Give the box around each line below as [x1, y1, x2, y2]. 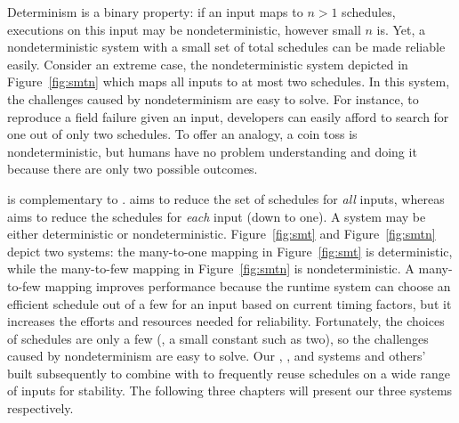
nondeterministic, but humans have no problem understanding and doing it [7, 142, 417, 160]
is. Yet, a [376, 20, 426, 38]
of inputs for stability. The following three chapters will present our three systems [7, 381, 453, 400]
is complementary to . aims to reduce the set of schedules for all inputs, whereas [7, 189, 445, 207]
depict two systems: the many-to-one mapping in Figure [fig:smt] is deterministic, [7, 241, 453, 260]
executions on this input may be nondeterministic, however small [7, 20, 361, 38]
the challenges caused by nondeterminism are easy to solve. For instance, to [7, 89, 419, 108]
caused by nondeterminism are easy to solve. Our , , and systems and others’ [7, 346, 426, 365]
